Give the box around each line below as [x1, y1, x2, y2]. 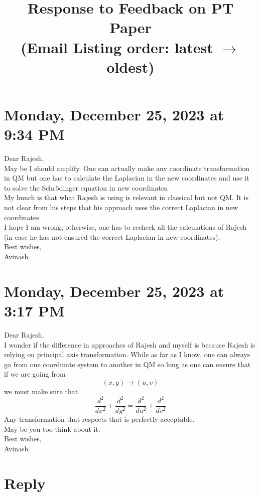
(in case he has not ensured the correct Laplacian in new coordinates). [4, 231, 220, 242]
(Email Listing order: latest [20, 37, 213, 57]
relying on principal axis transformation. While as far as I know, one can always [4, 349, 250, 360]
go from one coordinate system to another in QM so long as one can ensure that [4, 359, 251, 369]
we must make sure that [4, 386, 78, 396]
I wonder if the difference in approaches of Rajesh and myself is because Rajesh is [4, 339, 255, 350]
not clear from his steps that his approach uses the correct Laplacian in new [4, 202, 238, 213]
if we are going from [4, 369, 66, 379]
